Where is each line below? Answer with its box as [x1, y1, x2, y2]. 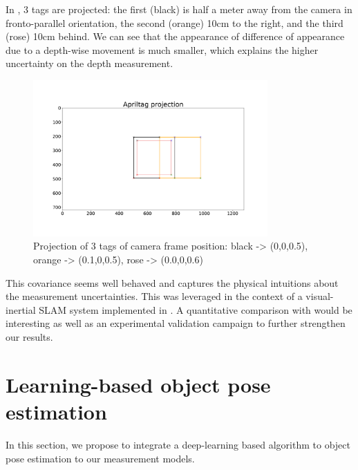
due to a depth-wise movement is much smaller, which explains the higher [6, 42, 319, 57]
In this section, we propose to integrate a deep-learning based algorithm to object [6, 437, 350, 451]
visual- [305, 289, 334, 303]
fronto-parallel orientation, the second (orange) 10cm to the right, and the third [6, 15, 343, 30]
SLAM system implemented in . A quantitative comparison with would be [39, 302, 352, 317]
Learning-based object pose [6, 370, 271, 398]
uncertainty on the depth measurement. [6, 56, 173, 70]
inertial [6, 302, 36, 317]
